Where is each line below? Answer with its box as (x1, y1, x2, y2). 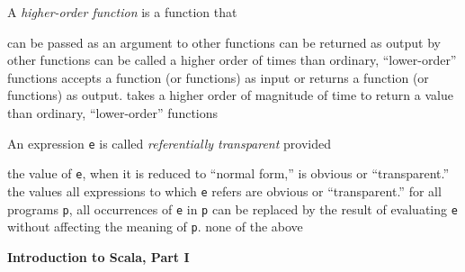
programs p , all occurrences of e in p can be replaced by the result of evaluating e (7, 199, 458, 218)
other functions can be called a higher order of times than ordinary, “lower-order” (7, 50, 457, 69)
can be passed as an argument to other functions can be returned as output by (7, 32, 441, 51)
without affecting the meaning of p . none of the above (7, 217, 303, 236)
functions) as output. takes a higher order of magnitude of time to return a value (7, 86, 453, 104)
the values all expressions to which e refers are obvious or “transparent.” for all (7, 181, 442, 200)
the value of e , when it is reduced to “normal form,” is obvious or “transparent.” (7, 164, 450, 183)
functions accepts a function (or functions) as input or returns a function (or (7, 68, 429, 86)
